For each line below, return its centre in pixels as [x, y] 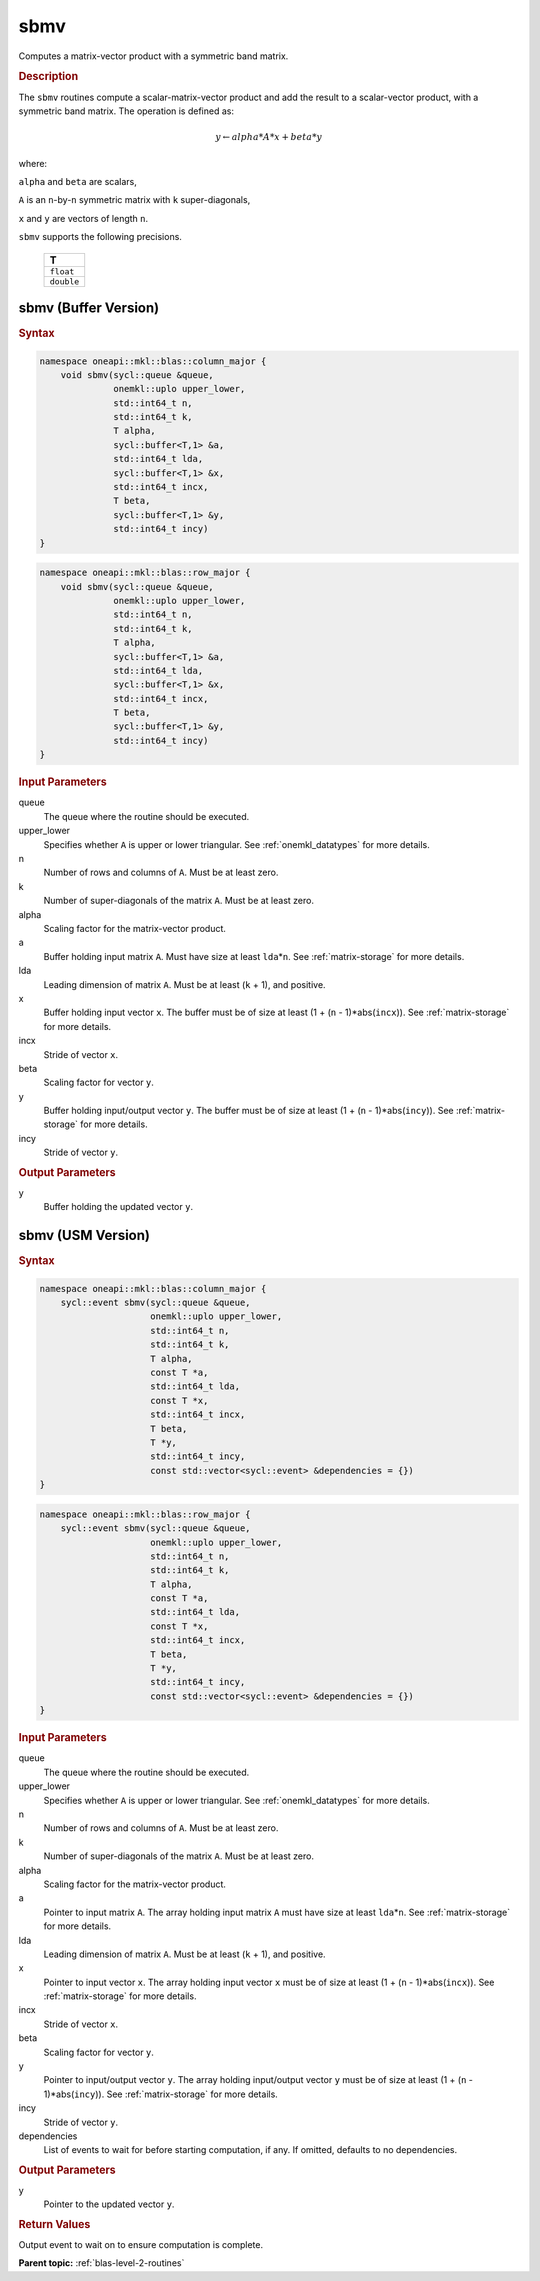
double [64, 281]
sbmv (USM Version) [84, 1235]
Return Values [54, 2224]
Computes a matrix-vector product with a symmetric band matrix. [153, 56]
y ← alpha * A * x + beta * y [269, 137]
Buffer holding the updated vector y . [118, 1207]
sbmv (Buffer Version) [89, 307]
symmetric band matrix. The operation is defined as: [126, 111]
